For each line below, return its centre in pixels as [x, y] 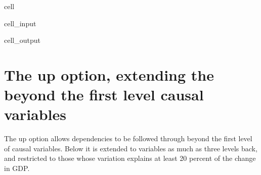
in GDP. [17, 168]
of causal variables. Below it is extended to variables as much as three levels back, [131, 148]
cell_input [20, 23]
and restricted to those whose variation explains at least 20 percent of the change [130, 158]
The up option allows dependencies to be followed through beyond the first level [128, 138]
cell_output [22, 40]
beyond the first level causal [104, 95]
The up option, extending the [109, 74]
